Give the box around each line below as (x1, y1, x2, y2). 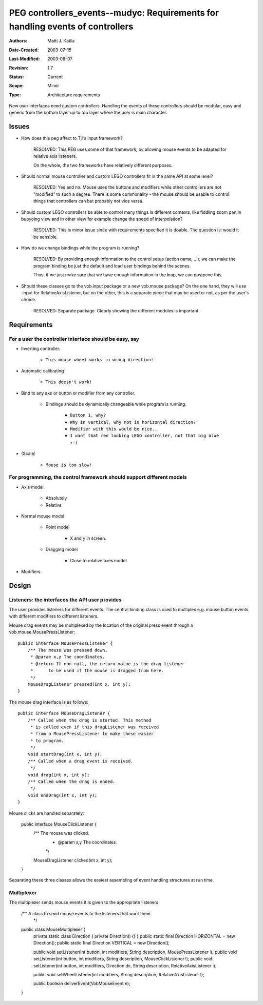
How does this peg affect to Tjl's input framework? (21, 135, 123, 141)
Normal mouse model (21, 513, 65, 519)
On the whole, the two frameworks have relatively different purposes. (33, 162, 173, 168)
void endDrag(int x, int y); (27, 792, 97, 798)
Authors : (9, 38, 28, 44)
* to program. (30, 738, 64, 743)
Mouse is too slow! (45, 462, 92, 468)
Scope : (9, 83, 24, 89)
